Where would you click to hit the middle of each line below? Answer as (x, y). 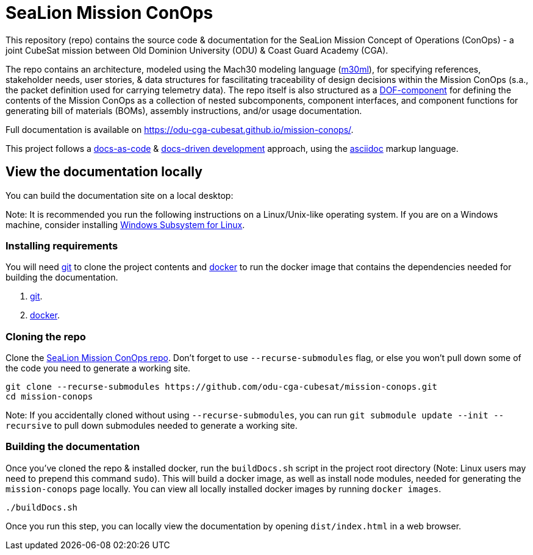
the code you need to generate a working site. (98, 368)
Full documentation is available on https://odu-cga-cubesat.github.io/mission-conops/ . (180, 129)
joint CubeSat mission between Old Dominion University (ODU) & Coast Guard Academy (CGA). (197, 50)
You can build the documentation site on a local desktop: (120, 195)
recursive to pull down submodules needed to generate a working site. (152, 426)
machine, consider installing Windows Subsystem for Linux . (125, 224)
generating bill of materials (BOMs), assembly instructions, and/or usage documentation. (184, 110)
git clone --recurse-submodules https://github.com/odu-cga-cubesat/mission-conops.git (222, 387)
